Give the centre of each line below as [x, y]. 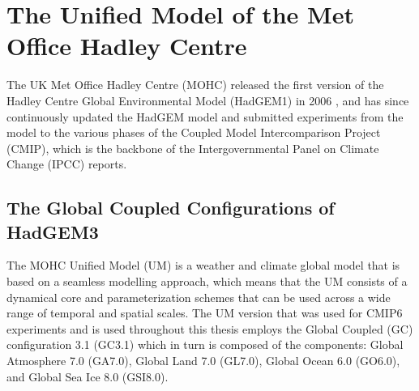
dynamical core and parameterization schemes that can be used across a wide [199, 297]
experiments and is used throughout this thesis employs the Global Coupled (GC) [210, 328]
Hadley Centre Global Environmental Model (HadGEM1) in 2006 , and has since [208, 100]
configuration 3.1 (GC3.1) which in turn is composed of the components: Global [205, 344]
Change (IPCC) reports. [67, 164]
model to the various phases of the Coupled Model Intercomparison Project [194, 132]
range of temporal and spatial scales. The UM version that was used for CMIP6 [205, 313]
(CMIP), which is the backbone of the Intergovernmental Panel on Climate [193, 148]
